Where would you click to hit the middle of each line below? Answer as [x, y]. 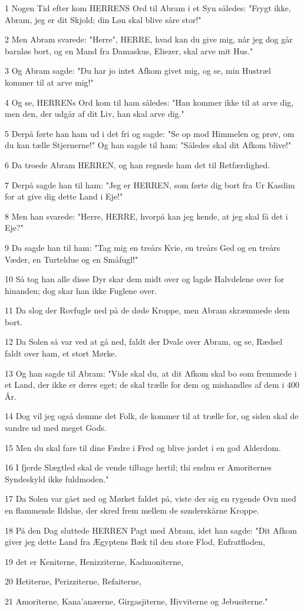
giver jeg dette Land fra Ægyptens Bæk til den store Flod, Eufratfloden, [135, 542]
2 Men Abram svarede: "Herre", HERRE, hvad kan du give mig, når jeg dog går [149, 39]
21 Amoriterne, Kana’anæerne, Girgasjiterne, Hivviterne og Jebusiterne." [136, 601]
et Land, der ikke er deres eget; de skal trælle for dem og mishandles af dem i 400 [152, 385]
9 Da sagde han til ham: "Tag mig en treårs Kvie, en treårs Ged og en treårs [143, 247]
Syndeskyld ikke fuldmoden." [57, 478]
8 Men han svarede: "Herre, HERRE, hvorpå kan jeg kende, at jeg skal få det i [146, 216]
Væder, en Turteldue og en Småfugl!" [72, 259]
